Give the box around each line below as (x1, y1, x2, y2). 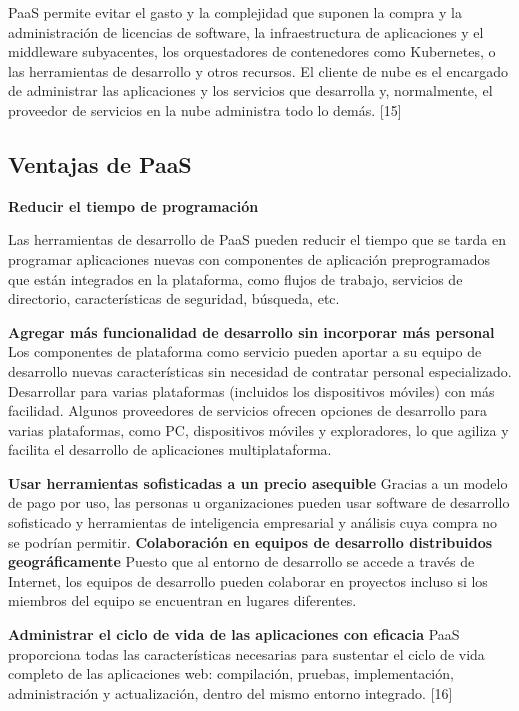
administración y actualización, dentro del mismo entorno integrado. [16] (8, 682, 453, 703)
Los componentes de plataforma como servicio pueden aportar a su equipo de (8, 341, 482, 362)
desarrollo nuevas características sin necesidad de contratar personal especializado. (8, 360, 512, 381)
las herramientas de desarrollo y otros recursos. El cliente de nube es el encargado (8, 60, 508, 81)
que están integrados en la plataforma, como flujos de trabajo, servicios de (8, 268, 463, 289)
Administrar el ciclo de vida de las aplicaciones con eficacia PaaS (8, 624, 460, 645)
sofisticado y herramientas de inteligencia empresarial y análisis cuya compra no (8, 512, 498, 533)
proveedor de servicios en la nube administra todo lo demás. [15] (8, 99, 402, 120)
